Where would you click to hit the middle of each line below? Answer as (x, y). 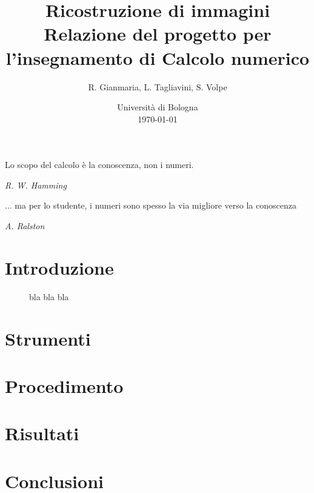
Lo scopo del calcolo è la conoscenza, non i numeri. (99, 165)
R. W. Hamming (36, 185)
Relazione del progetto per (158, 34)
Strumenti (48, 338)
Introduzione (59, 267)
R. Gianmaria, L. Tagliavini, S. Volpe (158, 86)
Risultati (42, 433)
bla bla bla (49, 296)
